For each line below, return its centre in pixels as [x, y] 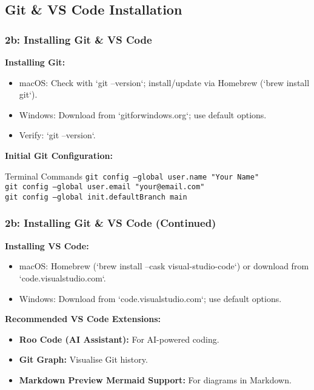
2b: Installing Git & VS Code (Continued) [111, 223]
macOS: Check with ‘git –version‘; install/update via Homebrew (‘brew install [164, 82]
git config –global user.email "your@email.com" [105, 187]
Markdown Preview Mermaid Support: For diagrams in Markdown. [155, 379]
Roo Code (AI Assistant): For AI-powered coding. [119, 339]
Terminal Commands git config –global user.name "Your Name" [132, 176]
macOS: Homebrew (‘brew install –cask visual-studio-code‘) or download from [164, 266]
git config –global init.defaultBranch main [96, 197]
